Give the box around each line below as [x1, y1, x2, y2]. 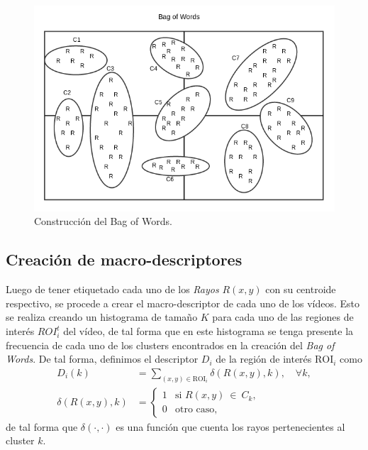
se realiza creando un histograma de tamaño [6, 309, 198, 324]
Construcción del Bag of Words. [34, 214, 172, 229]
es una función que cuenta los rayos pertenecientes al [116, 419, 345, 434]
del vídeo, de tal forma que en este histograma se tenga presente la [63, 324, 354, 339]
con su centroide [265, 282, 336, 297]
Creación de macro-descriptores [6, 248, 242, 270]
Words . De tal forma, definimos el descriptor [6, 351, 199, 366]
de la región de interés [216, 351, 312, 366]
